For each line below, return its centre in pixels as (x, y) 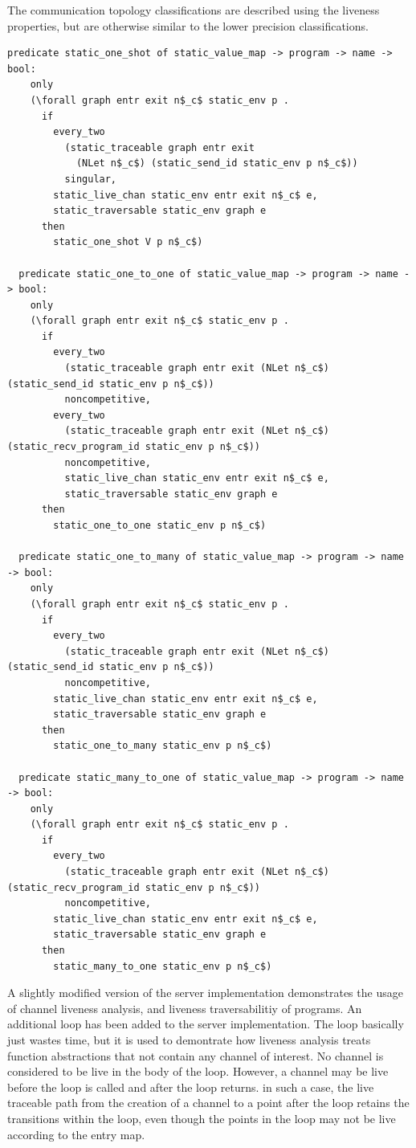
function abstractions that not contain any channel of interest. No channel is (196, 1055)
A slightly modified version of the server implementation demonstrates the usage (205, 993)
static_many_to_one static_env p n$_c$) (163, 966)
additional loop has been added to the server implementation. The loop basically (206, 1024)
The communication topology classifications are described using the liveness (194, 10)
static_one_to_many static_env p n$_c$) (163, 746)
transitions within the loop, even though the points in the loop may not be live (202, 1118)
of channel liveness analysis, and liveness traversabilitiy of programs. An (185, 1008)
